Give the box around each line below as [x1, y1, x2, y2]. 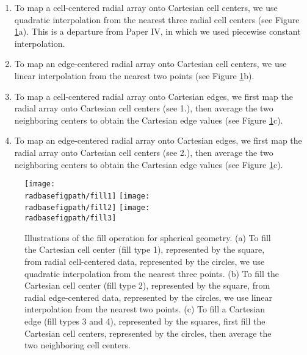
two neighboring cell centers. [24, 339, 131, 351]
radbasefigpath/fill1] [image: [24, 191, 150, 200]
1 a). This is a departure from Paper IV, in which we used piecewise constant [14, 25, 301, 38]
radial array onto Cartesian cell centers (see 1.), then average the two [14, 102, 273, 114]
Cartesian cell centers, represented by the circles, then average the [24, 326, 272, 339]
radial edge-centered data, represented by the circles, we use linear [24, 290, 273, 303]
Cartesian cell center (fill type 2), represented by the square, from [24, 279, 270, 292]
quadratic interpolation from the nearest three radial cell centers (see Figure [14, 13, 300, 26]
